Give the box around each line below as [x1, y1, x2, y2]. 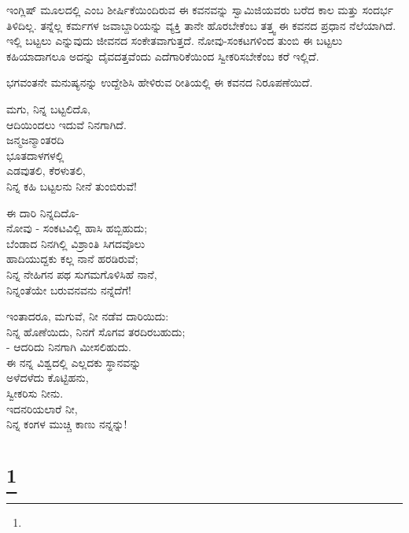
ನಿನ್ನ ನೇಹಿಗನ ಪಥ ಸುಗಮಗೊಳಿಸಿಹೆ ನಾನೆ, [6, 265, 157, 282]
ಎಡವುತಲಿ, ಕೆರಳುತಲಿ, [6, 162, 86, 179]
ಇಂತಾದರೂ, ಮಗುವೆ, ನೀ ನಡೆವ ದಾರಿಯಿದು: [6, 308, 169, 324]
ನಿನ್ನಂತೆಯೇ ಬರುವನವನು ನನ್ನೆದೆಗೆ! [6, 281, 131, 298]
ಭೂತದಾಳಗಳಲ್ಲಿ [6, 146, 64, 163]
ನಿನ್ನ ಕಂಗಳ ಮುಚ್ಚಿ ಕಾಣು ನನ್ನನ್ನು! [6, 416, 127, 432]
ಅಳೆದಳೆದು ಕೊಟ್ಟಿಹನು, [6, 369, 89, 386]
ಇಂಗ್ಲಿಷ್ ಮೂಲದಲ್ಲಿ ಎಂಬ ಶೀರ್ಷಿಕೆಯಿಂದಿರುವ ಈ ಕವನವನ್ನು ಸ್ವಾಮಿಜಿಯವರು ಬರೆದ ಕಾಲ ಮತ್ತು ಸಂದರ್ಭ [6, 2, 393, 17]
